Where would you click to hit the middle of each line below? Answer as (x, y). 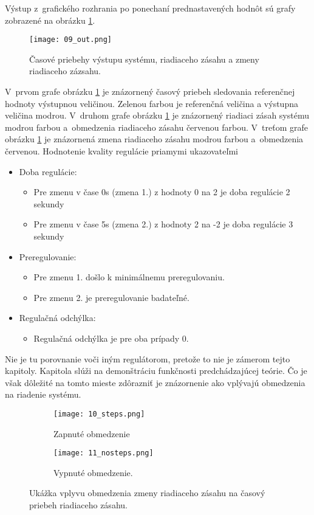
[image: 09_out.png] (71, 40)
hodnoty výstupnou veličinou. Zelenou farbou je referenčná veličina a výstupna (152, 103)
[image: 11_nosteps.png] (104, 453)
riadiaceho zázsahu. (65, 71)
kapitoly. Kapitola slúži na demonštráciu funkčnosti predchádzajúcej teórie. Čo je (156, 371)
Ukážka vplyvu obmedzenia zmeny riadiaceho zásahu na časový (147, 493)
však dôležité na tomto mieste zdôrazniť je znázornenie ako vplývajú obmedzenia (155, 382)
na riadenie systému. (43, 394)
